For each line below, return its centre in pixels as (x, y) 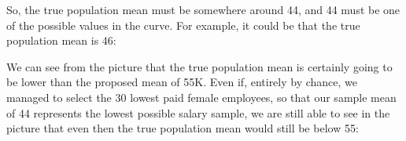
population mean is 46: (61, 40)
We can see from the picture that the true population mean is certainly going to (199, 66)
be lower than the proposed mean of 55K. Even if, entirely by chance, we (182, 82)
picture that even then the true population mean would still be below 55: (183, 128)
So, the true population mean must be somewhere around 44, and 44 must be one (203, 9)
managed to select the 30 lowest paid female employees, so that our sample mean (201, 97)
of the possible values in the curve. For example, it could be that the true (183, 25)
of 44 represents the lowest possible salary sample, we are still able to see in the (198, 112)
